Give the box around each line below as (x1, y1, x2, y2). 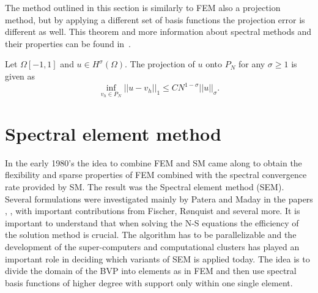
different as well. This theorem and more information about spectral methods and (5, 25, 312, 38)
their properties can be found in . (5, 37, 131, 50)
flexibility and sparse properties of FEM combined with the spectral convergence (5, 168, 307, 181)
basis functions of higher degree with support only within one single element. (5, 276, 293, 289)
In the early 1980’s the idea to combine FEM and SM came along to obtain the (5, 156, 302, 169)
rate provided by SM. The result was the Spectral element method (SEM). (5, 180, 284, 193)
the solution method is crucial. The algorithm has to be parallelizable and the (5, 228, 297, 241)
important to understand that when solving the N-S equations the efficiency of (5, 216, 299, 229)
